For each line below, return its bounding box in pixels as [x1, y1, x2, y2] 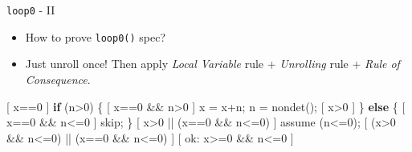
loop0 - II [6, 2, 55, 18]
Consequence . [25, 70, 91, 87]
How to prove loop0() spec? [25, 28, 166, 45]
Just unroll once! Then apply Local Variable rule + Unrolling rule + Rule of [25, 55, 400, 72]
